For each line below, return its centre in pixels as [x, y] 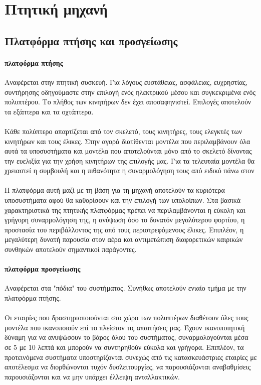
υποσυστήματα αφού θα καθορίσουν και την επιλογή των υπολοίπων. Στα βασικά [122, 200]
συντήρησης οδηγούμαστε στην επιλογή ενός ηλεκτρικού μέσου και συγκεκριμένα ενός [130, 92]
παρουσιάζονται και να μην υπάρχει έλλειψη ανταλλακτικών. [92, 376]
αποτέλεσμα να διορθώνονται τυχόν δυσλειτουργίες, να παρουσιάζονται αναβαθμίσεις [128, 367]
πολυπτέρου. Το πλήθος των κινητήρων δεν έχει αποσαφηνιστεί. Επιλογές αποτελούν [128, 102]
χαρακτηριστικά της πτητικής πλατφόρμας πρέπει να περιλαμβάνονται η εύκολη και [125, 210]
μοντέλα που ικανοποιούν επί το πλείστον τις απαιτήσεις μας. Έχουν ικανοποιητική [125, 327]
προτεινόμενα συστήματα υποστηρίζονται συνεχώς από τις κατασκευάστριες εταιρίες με [131, 357]
